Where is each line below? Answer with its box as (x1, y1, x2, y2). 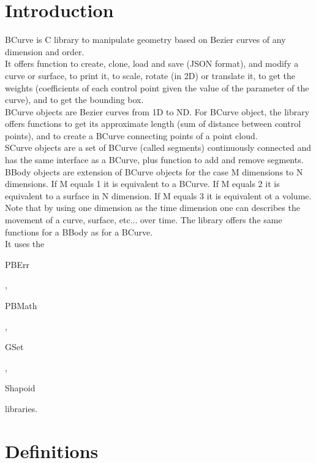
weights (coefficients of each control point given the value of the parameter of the (5, 81, 309, 94)
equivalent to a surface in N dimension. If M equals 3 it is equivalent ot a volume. (5, 189, 312, 202)
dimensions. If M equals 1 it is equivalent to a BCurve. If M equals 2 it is (5, 177, 280, 190)
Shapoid (5, 381, 36, 394)
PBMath (5, 299, 37, 312)
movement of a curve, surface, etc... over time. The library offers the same (5, 213, 282, 226)
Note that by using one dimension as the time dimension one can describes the (5, 201, 300, 214)
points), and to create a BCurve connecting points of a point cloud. (5, 129, 258, 142)
